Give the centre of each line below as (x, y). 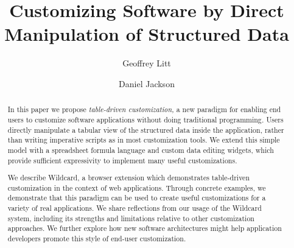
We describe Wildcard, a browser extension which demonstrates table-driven (129, 178)
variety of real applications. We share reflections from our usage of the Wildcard (135, 208)
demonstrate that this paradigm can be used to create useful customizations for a (137, 198)
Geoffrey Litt (147, 63)
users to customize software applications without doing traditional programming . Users (145, 119)
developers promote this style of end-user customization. (97, 239)
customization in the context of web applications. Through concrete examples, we (137, 187)
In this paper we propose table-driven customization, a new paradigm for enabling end (144, 109)
